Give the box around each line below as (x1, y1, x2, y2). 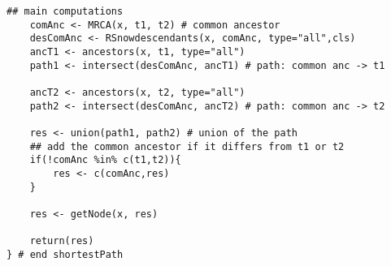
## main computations (7, 6, 124, 17)
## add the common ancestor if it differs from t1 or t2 (29, 140, 345, 152)
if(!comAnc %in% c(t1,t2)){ (29, 154, 181, 166)
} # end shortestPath (7, 248, 124, 260)
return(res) (29, 235, 94, 247)
